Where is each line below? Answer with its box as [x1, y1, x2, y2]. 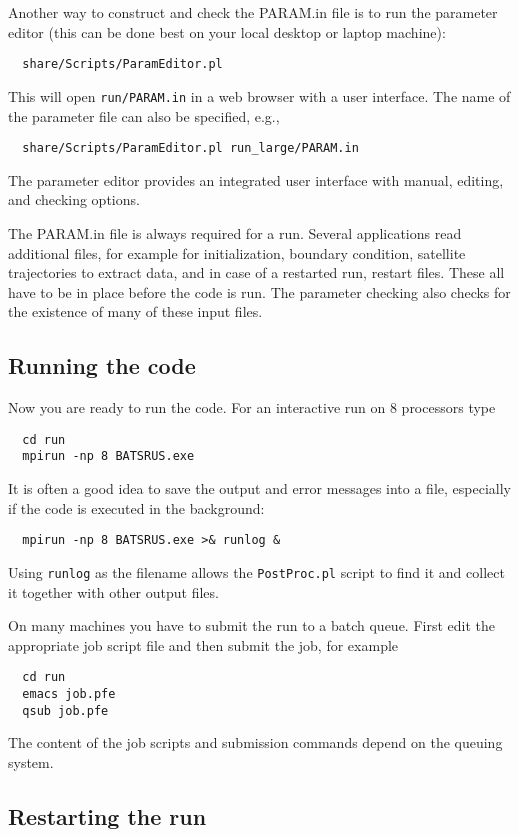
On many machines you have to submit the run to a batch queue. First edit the [8, 615, 495, 636]
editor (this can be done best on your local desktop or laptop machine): [8, 21, 446, 42]
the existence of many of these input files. [8, 301, 263, 322]
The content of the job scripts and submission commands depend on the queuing [8, 732, 503, 753]
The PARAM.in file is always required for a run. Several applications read [8, 222, 462, 243]
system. [8, 751, 54, 772]
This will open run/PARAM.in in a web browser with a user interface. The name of [8, 85, 511, 106]
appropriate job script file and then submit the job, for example [8, 634, 399, 655]
